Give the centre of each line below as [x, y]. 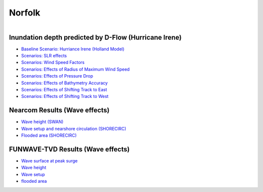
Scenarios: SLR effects [44, 56]
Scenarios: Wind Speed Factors [53, 63]
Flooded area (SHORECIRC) [49, 135]
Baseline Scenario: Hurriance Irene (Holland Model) [73, 49]
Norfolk [25, 13]
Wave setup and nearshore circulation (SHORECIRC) [74, 128]
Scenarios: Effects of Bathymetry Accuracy [65, 83]
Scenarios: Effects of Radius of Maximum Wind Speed [75, 69]
